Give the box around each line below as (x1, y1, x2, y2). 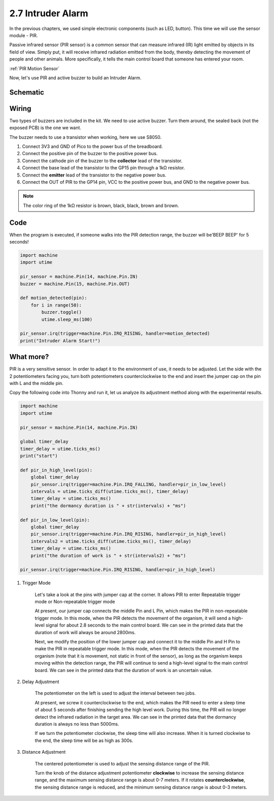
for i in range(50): (30, 302, 82, 308)
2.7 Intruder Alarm (9, 8, 88, 19)
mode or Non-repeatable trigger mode (35, 599, 115, 605)
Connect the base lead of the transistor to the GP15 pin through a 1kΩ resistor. (22, 165, 185, 171)
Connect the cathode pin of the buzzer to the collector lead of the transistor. (22, 158, 183, 164)
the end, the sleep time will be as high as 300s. (35, 737, 133, 744)
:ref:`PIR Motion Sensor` (9, 65, 60, 71)
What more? (9, 352, 49, 361)
